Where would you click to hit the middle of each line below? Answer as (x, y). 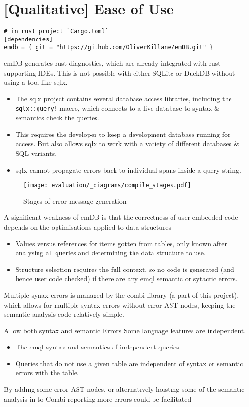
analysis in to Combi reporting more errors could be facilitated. (99, 398)
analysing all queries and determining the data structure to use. (110, 253)
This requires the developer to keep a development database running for (123, 134)
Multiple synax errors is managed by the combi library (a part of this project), (122, 295)
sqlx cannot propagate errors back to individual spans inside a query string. (128, 169)
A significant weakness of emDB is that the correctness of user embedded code (121, 217)
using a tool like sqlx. (36, 82)
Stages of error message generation (75, 201)
